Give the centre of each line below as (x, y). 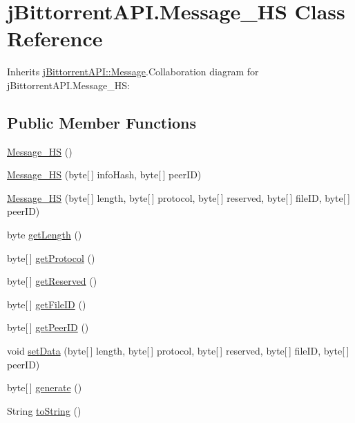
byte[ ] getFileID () (47, 304)
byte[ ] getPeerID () (48, 327)
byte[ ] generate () (45, 387)
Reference (55, 38)
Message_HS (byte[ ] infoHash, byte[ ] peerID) (104, 175)
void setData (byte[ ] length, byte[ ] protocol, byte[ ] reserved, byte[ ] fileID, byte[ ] (178, 351)
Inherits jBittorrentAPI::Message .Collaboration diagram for (133, 72)
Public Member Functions (102, 122)
